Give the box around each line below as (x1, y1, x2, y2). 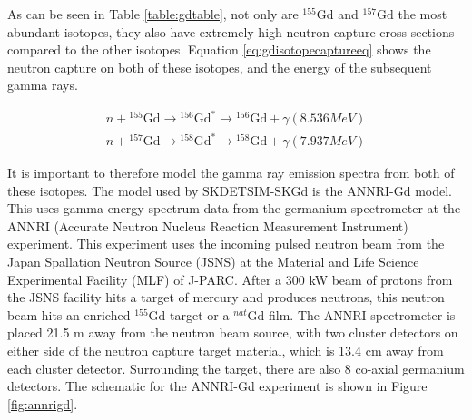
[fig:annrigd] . (7, 394, 78, 413)
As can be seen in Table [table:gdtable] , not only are (7, 5, 299, 23)
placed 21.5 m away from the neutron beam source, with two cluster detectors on (7, 323, 458, 342)
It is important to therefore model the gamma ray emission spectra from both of (7, 163, 455, 182)
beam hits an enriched (7, 305, 131, 324)
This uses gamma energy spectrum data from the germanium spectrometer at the (7, 199, 461, 218)
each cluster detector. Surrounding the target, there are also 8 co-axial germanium (7, 358, 465, 377)
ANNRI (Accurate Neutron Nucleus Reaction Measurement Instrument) (7, 216, 408, 235)
